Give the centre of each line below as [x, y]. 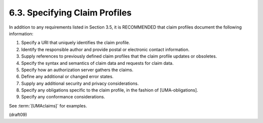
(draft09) [18, 115]
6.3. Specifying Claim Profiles [70, 13]
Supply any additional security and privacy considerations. [80, 83]
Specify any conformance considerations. [63, 97]
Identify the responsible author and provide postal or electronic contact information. [105, 49]
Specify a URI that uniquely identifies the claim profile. [75, 43]
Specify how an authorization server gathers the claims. [77, 70]
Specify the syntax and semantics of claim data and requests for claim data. [97, 63]
